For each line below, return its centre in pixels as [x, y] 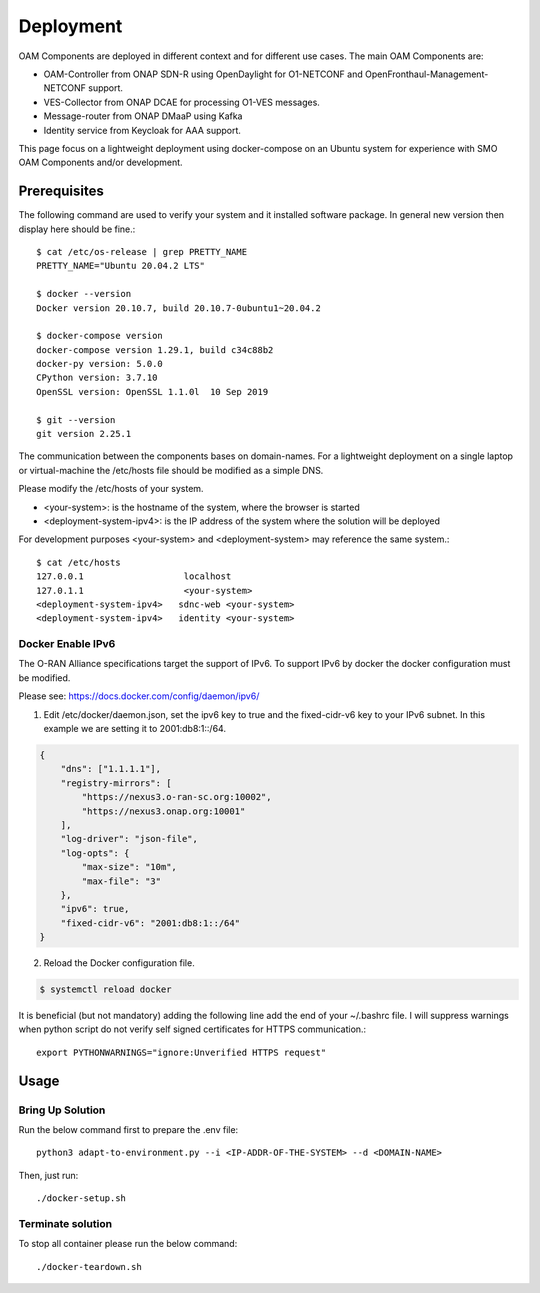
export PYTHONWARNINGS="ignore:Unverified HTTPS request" [181, 1052]
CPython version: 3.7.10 [97, 378]
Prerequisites [61, 191]
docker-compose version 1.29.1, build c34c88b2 [155, 349]
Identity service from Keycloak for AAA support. [142, 130]
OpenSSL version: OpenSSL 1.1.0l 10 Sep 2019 [152, 391]
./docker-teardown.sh [89, 1266]
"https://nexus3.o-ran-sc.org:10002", [176, 797]
